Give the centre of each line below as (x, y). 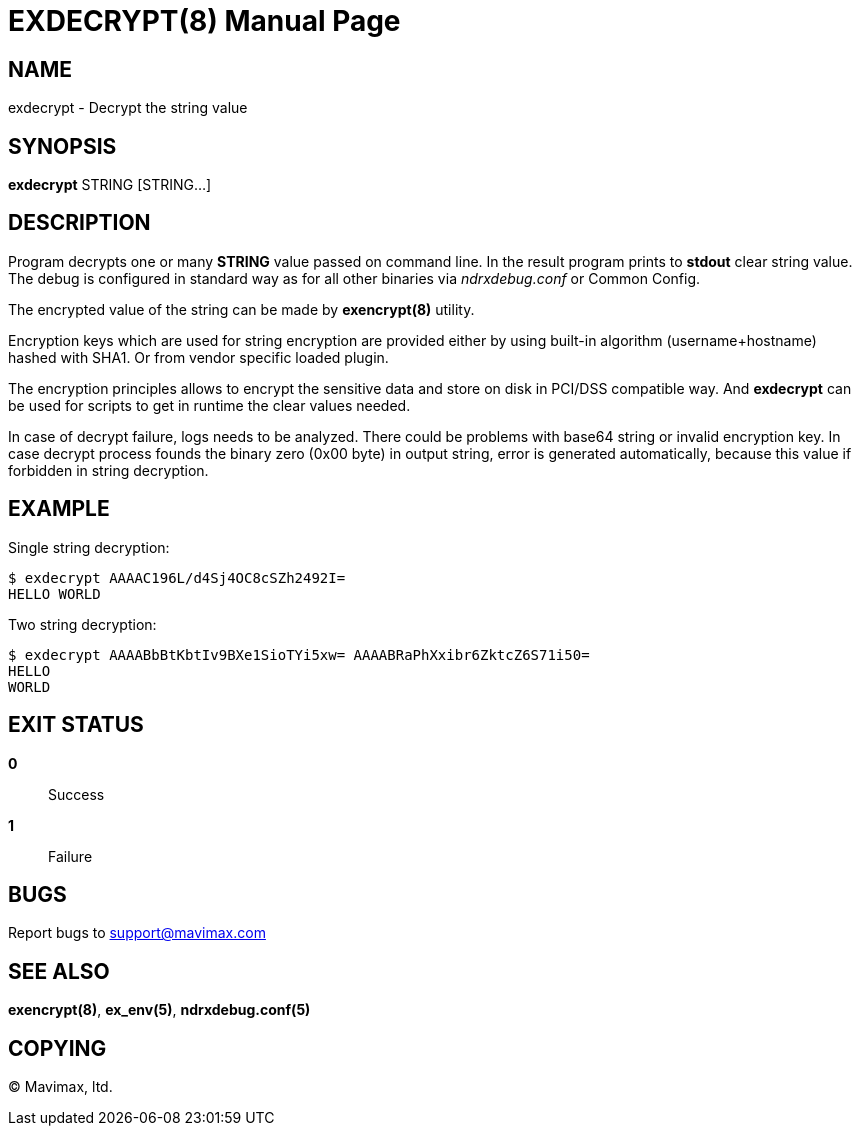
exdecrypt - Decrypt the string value (128, 108)
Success (76, 794)
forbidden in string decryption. (108, 470)
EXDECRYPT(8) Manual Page (204, 21)
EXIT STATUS (76, 725)
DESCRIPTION (79, 223)
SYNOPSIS (62, 146)
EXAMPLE (59, 509)
